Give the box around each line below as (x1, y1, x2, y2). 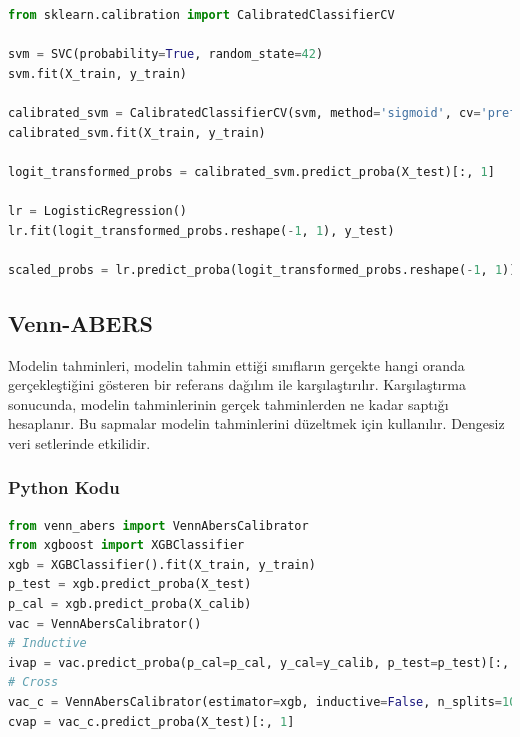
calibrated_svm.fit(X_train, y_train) (8, 125, 266, 140)
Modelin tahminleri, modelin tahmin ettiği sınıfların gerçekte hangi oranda (8, 354, 465, 375)
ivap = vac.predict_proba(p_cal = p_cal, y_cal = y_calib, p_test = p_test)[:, (8, 655, 510, 670)
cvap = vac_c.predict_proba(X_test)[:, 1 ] (8, 714, 295, 729)
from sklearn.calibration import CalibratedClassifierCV (8, 8, 395, 22)
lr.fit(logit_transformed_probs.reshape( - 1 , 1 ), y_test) (8, 223, 395, 238)
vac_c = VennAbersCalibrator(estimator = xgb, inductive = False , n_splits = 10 (8, 695, 517, 710)
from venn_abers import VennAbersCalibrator (8, 518, 309, 533)
